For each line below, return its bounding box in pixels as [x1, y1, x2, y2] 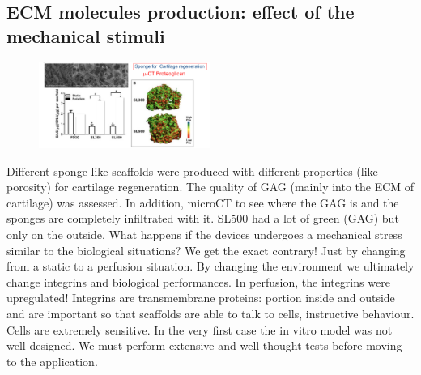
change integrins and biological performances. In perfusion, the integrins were [6, 273, 390, 290]
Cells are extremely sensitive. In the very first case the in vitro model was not [6, 321, 393, 338]
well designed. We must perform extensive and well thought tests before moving [6, 337, 402, 354]
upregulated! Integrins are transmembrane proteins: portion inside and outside [6, 289, 395, 306]
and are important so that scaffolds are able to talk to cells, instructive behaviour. [6, 305, 415, 322]
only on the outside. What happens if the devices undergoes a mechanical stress [6, 225, 402, 242]
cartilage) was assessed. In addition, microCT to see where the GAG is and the [6, 194, 399, 211]
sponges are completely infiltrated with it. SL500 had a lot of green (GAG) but [6, 210, 399, 227]
